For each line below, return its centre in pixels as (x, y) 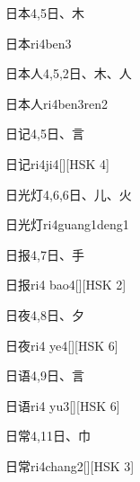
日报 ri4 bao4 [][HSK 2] (66, 285)
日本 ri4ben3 (39, 43)
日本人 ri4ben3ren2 (57, 103)
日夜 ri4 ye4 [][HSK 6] (62, 345)
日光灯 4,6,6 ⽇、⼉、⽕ (69, 194)
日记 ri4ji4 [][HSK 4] (57, 163)
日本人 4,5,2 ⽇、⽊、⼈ (69, 73)
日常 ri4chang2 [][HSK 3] (70, 465)
